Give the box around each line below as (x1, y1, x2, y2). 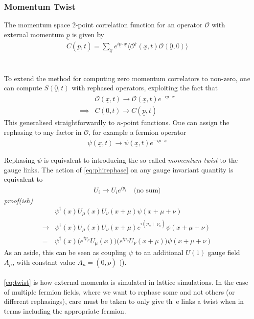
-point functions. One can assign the (121, 117, 230, 127)
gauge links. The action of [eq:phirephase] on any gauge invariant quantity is (4, 164, 233, 174)
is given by (72, 29, 104, 39)
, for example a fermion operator (88, 127, 186, 137)
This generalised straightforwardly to (4, 117, 115, 127)
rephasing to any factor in (4, 127, 82, 137)
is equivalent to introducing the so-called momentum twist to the (44, 155, 238, 165)
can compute (4, 83, 42, 93)
